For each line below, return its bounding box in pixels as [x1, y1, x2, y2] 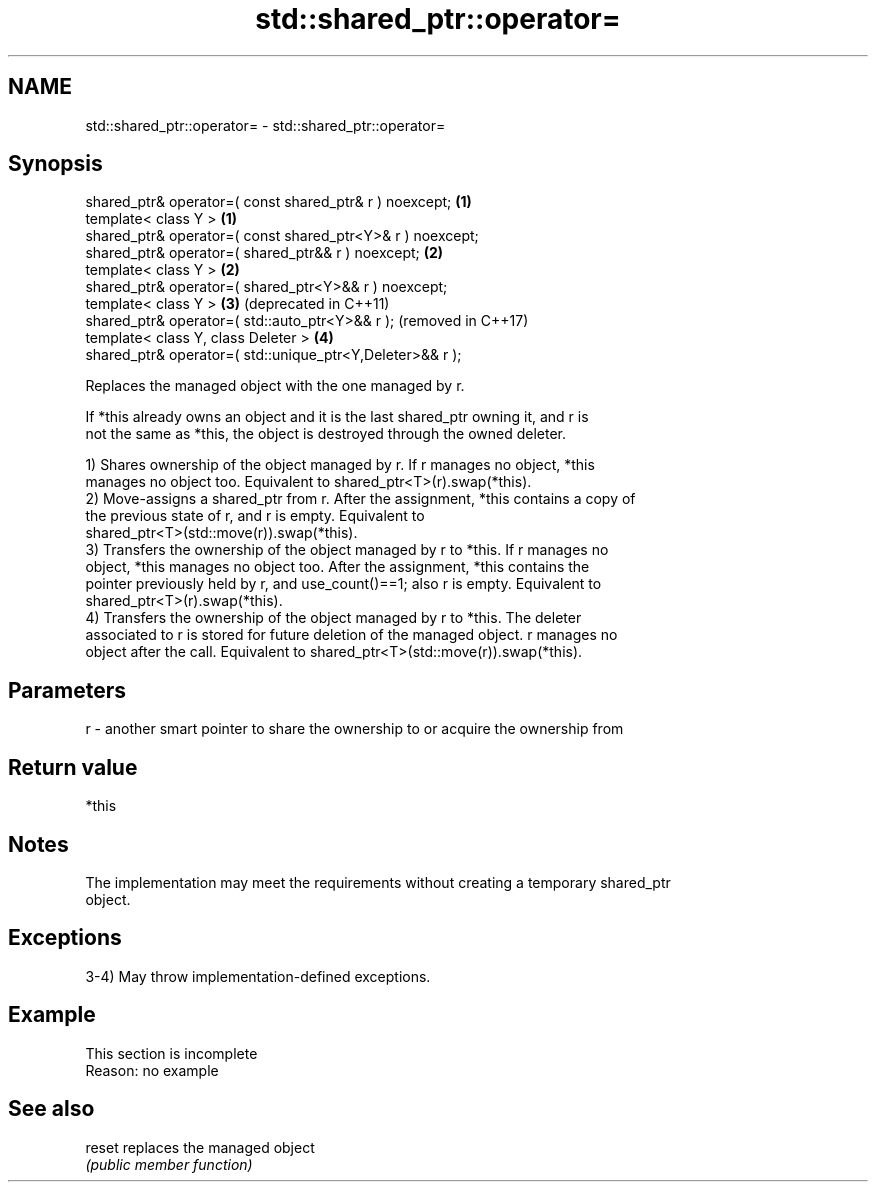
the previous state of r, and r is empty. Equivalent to [85, 507, 425, 525]
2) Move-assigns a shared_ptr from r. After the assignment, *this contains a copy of [85, 490, 636, 508]
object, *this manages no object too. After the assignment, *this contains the [85, 558, 590, 576]
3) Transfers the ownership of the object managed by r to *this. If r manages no [85, 541, 609, 559]
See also [8, 1096, 95, 1122]
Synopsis [8, 151, 103, 177]
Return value [8, 754, 138, 780]
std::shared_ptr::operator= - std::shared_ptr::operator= [85, 116, 446, 134]
